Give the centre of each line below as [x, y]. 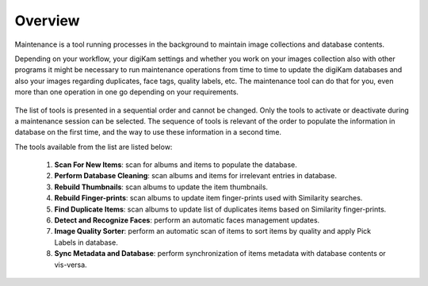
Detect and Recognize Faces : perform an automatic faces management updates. [187, 220]
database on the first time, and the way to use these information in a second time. [148, 132]
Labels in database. [86, 242]
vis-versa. [71, 265]
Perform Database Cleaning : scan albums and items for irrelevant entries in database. [195, 176]
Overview [47, 21]
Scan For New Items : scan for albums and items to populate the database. [176, 165]
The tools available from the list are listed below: [94, 147]
